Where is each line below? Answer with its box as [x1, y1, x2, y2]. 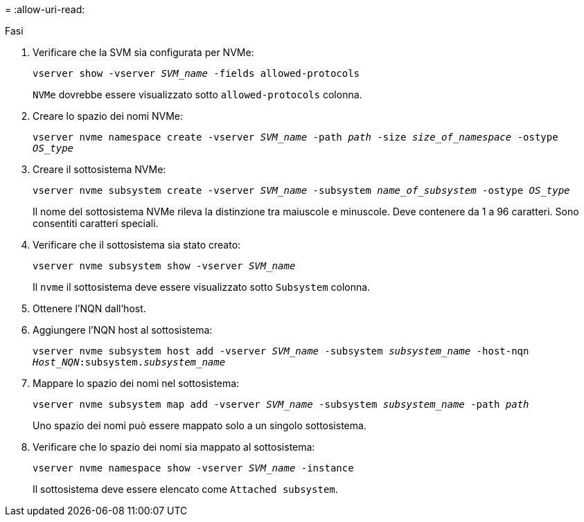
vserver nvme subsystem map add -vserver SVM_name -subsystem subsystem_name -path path [33, 399, 529, 410]
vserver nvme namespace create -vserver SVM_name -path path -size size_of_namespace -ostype [33, 132, 558, 143]
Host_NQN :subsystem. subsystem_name [33, 357, 226, 368]
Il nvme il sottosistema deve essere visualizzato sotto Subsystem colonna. [33, 281, 371, 293]
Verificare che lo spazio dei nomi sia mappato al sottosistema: [33, 441, 315, 453]
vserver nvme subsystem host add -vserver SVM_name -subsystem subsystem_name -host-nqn [33, 345, 529, 357]
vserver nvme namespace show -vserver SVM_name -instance [33, 462, 354, 474]
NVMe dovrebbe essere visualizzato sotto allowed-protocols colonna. [33, 89, 362, 100]
